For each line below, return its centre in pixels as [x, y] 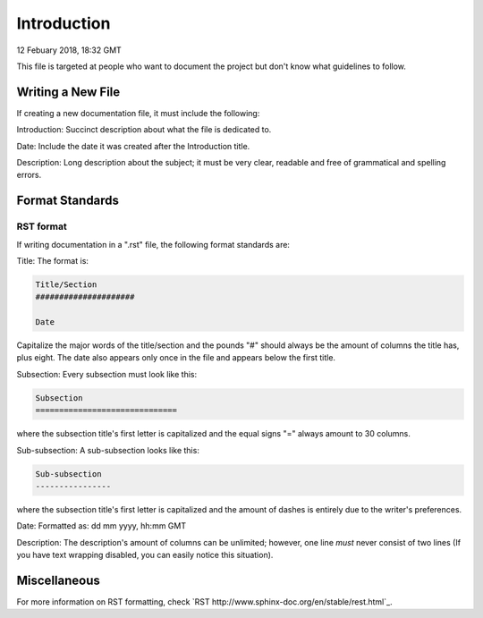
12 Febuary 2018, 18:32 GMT [69, 50]
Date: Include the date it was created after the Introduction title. [133, 146]
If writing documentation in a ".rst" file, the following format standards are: [153, 244]
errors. [29, 175]
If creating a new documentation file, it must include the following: [138, 113]
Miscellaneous [58, 580]
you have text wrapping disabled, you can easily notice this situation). [145, 555]
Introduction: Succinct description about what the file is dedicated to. [144, 130]
